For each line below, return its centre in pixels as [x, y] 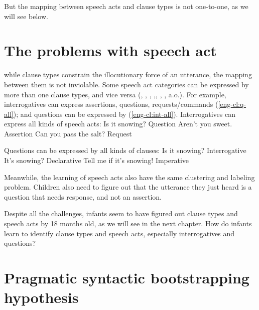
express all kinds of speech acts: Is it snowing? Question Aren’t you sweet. [118, 124]
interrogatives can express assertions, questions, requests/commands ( [111, 104]
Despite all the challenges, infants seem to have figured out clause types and [121, 213]
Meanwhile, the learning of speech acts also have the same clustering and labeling [129, 177]
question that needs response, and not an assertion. [83, 196]
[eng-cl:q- [232, 104]
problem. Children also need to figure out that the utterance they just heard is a [128, 187]
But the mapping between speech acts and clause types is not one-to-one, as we [126, 6]
